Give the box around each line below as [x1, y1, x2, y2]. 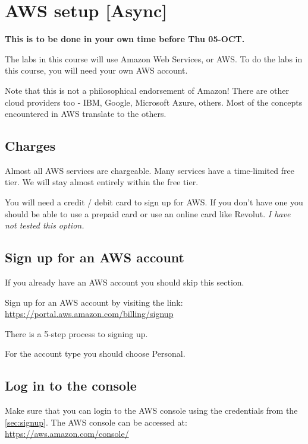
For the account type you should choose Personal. [5, 347, 186, 360]
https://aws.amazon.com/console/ [5, 427, 129, 440]
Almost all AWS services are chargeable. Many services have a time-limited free [5, 164, 295, 176]
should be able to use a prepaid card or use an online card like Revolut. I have [5, 207, 291, 220]
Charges [5, 137, 56, 155]
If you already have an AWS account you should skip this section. [5, 276, 244, 288]
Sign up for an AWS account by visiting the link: [5, 296, 183, 308]
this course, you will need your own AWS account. [5, 64, 188, 77]
